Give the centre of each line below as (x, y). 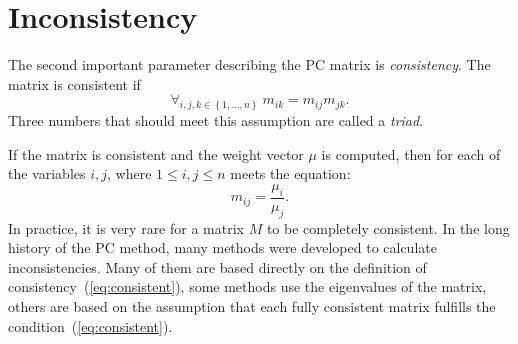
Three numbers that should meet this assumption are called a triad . (216, 120)
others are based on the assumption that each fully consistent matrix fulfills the (252, 305)
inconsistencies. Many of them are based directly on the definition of (217, 266)
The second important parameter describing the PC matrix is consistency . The (249, 64)
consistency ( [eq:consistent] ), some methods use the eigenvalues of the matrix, (247, 286)
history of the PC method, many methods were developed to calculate (222, 247)
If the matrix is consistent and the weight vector (156, 153)
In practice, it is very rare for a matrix (126, 227)
